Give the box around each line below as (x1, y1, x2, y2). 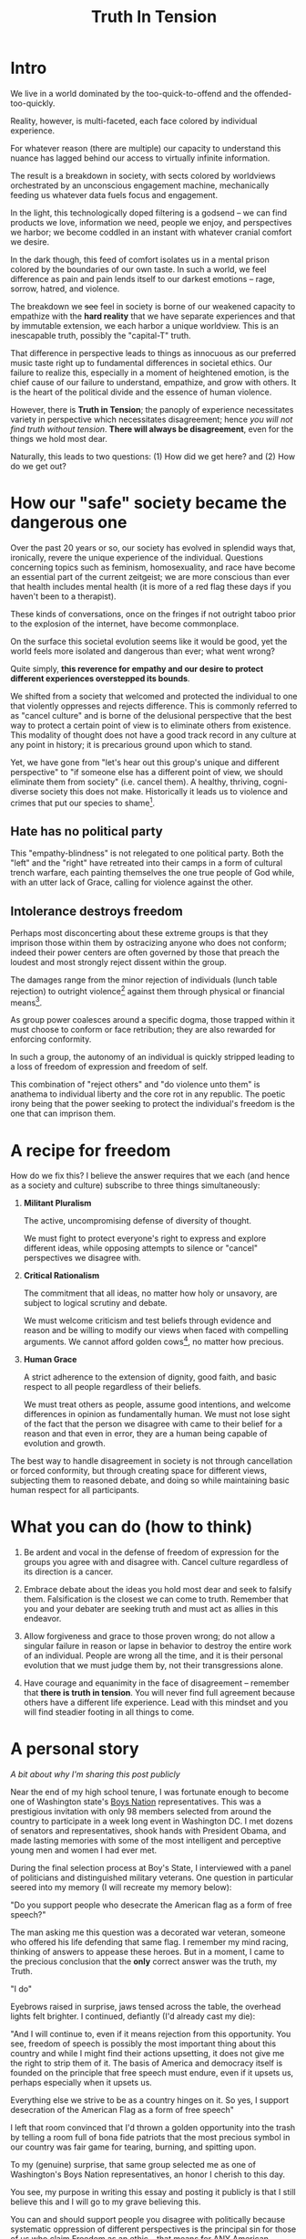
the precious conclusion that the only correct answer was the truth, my (10, 1956, 277, 1967)
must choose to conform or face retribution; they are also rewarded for (10, 1025, 276, 1035)
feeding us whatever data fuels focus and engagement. (10, 189, 218, 200)
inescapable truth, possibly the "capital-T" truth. (10, 330, 191, 341)
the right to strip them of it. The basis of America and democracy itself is (10, 2057, 283, 2068)
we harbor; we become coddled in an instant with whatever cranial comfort (10, 226, 292, 237)
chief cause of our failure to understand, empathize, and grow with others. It (10, 376, 297, 387)
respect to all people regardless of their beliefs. (23, 1382, 201, 1393)
